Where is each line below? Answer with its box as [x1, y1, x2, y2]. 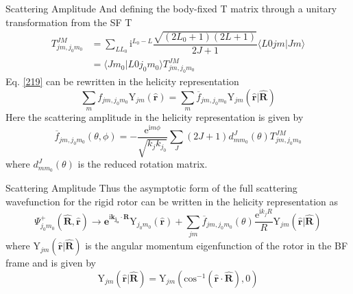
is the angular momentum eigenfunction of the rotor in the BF [85, 238, 348, 253]
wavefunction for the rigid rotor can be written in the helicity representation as [5, 194, 339, 208]
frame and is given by [5, 256, 96, 270]
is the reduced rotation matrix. [77, 157, 208, 171]
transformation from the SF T [5, 14, 132, 29]
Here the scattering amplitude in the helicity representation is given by [5, 110, 304, 124]
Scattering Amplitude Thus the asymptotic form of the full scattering [5, 180, 297, 194]
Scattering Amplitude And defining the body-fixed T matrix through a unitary [5, 1, 337, 15]
